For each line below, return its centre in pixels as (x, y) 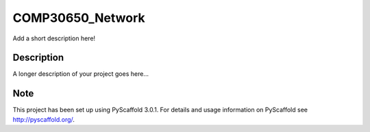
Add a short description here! (54, 38)
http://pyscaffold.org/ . (44, 119)
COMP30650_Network (79, 18)
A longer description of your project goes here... (81, 74)
